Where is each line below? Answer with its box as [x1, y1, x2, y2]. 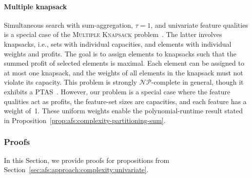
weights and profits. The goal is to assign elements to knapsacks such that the [4, 48, 237, 58]
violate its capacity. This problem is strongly [4, 77, 137, 87]
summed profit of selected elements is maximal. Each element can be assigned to [4, 58, 244, 68]
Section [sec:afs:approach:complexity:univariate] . [4, 164, 149, 175]
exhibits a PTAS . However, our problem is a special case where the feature [4, 86, 231, 96]
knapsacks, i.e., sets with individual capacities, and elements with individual [4, 38, 232, 49]
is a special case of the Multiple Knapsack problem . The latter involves [4, 29, 222, 39]
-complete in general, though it [151, 77, 244, 87]
